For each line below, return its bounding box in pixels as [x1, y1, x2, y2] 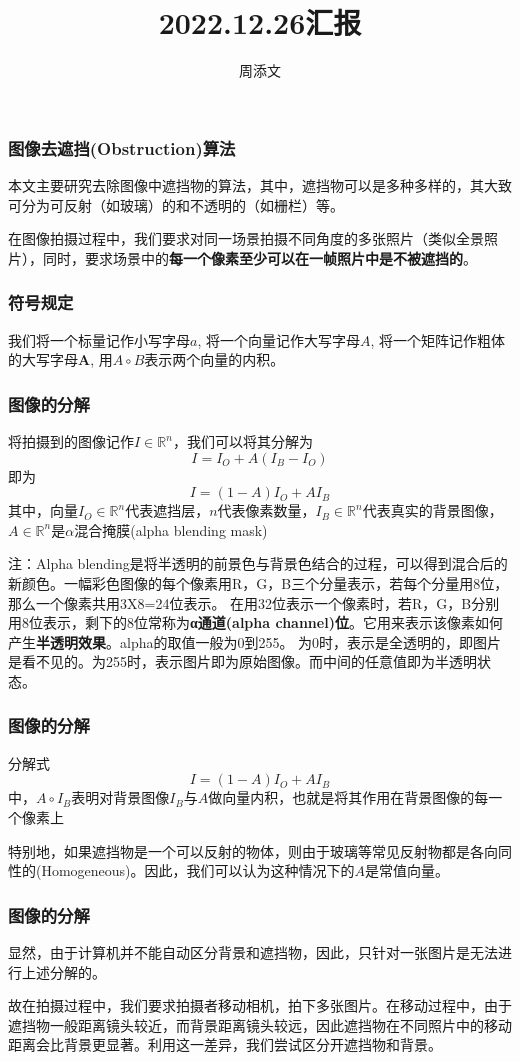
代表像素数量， [217, 500, 316, 521]
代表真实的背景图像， [362, 500, 503, 521]
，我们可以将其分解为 [172, 431, 313, 452]
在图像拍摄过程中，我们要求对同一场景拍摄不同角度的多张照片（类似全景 [8, 228, 484, 249]
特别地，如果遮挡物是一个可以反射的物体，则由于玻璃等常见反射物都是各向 [8, 840, 498, 861]
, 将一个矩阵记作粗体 [370, 329, 506, 350]
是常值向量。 [365, 860, 450, 881]
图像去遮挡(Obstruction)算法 [8, 135, 236, 160]
